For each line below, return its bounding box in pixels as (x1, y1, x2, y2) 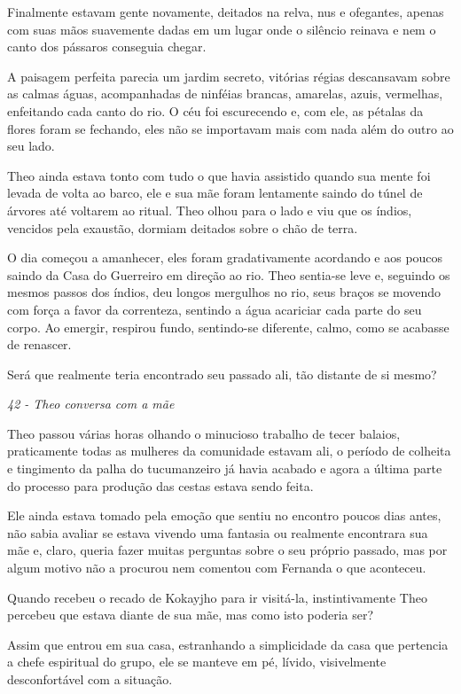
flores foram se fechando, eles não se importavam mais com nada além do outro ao (7, 119, 454, 137)
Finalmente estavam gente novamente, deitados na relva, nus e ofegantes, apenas (7, 3, 444, 20)
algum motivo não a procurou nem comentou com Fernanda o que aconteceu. (7, 558, 426, 577)
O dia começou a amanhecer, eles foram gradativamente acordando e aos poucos (7, 248, 443, 267)
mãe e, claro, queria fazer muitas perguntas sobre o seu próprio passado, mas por (7, 541, 448, 559)
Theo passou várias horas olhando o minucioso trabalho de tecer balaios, (7, 424, 401, 442)
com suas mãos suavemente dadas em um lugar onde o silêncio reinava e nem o (7, 19, 436, 38)
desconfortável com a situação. (7, 670, 173, 688)
